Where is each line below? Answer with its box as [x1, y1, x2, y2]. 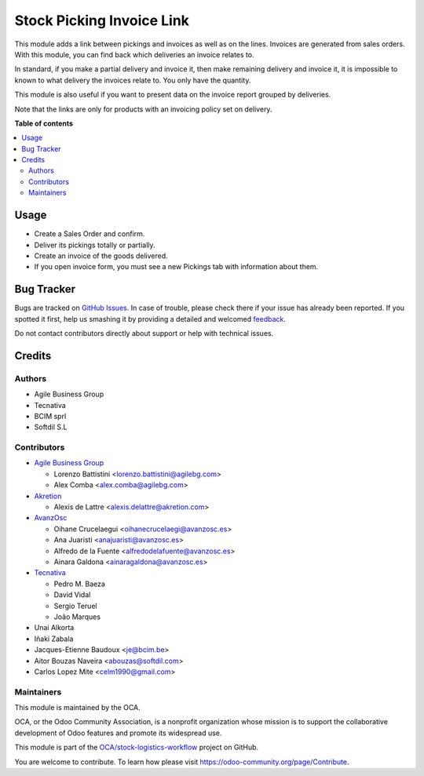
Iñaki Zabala [34, 634, 74, 643]
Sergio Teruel [53, 601, 97, 610]
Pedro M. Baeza [53, 579, 106, 588]
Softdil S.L [34, 422, 68, 432]
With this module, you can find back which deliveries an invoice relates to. [14, 49, 254, 59]
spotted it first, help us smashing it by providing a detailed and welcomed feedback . [14, 314, 287, 323]
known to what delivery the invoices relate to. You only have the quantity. [14, 75, 251, 85]
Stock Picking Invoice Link [14, 12, 190, 29]
